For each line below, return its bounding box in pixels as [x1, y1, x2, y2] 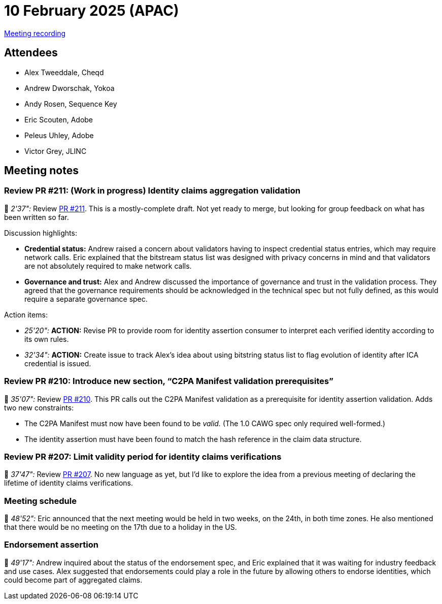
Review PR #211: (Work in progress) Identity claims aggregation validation [4, 185, 300, 196]
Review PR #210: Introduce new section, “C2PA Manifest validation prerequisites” [4, 376, 333, 387]
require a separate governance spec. [24, 294, 148, 303]
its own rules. [24, 334, 69, 343]
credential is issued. [24, 359, 91, 368]
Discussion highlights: [4, 228, 77, 237]
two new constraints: [4, 403, 74, 412]
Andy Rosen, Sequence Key [24, 99, 117, 108]
